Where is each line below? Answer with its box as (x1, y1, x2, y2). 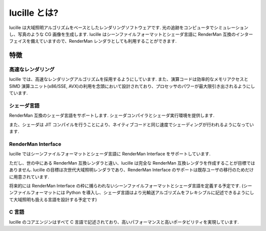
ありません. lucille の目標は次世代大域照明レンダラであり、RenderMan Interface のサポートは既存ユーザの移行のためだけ (9, 167, 254, 173)
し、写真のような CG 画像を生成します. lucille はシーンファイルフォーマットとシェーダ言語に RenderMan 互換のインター (9, 31, 253, 37)
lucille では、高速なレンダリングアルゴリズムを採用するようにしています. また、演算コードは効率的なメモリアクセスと (9, 76, 249, 82)
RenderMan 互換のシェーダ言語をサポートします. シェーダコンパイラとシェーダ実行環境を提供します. (9, 113, 215, 118)
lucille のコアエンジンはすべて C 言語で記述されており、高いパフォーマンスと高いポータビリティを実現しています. (9, 219, 239, 225)
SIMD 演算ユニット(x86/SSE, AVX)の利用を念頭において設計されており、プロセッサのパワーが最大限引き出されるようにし (9, 83, 256, 89)
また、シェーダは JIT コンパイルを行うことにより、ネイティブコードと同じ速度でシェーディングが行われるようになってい (9, 121, 254, 127)
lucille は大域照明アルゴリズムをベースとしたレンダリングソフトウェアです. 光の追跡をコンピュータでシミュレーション (9, 25, 249, 30)
